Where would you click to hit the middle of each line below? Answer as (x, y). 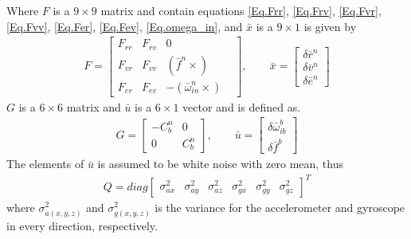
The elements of (45, 164)
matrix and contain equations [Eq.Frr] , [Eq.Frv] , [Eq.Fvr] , (241, 10)
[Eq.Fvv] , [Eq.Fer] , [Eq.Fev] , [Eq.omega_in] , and (125, 26)
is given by (330, 26)
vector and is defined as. (242, 106)
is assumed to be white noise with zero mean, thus (220, 164)
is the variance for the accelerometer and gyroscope (280, 207)
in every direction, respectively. (82, 225)
